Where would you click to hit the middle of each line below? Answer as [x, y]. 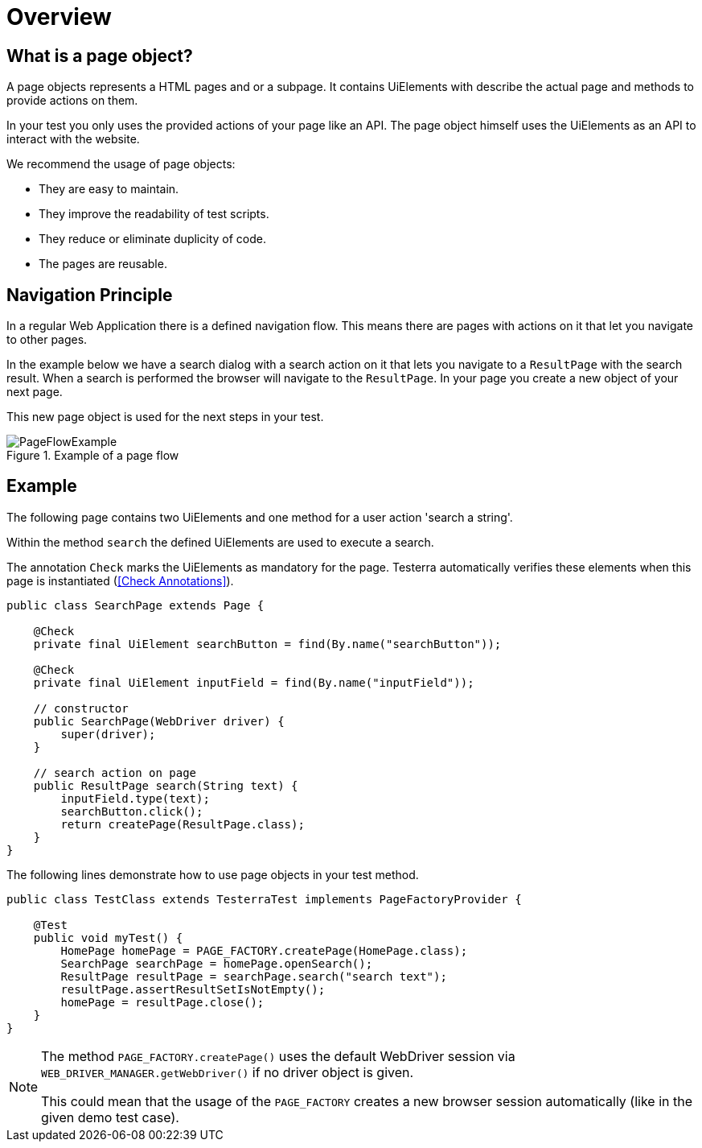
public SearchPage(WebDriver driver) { [159, 721]
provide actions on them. [72, 101]
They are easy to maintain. [109, 189]
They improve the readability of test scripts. [154, 214]
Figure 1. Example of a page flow [93, 456]
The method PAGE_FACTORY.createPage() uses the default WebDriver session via [278, 1056]
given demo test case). [110, 1117]
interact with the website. [73, 139]
